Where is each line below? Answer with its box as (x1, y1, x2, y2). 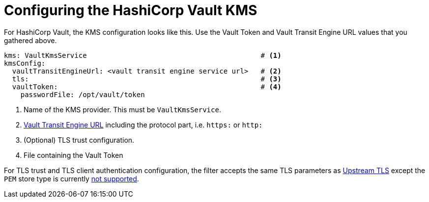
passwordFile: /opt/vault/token (20, 90, 145, 99)
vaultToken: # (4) (12, 82, 282, 91)
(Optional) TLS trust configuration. (24, 135, 135, 144)
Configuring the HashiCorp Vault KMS (4, 2, 257, 19)
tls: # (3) (12, 75, 282, 83)
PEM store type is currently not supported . (4, 174, 139, 183)
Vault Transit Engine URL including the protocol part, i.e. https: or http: (24, 120, 263, 129)
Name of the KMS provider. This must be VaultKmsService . (24, 105, 221, 114)
